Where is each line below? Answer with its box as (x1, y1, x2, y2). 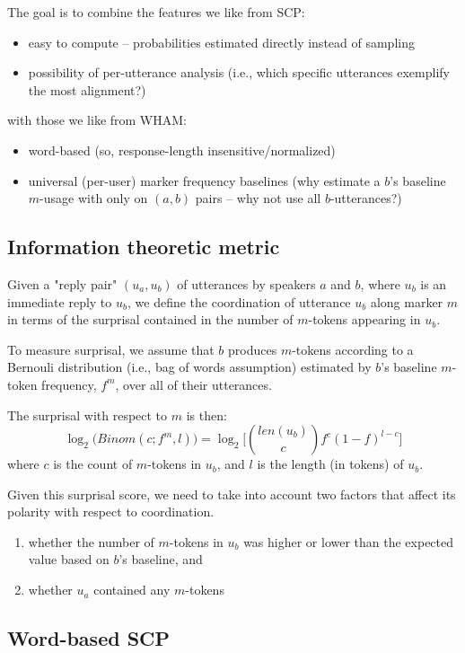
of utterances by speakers (177, 274, 316, 293)
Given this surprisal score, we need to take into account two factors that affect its (7, 484, 456, 503)
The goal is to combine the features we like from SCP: (7, 3, 305, 21)
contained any (93, 580, 171, 599)
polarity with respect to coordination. (7, 502, 215, 521)
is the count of (53, 454, 133, 473)
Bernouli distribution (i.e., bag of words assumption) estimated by (7, 357, 372, 376)
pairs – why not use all (195, 189, 321, 207)
